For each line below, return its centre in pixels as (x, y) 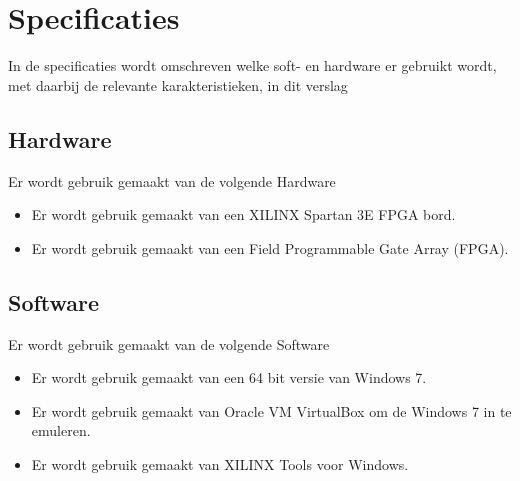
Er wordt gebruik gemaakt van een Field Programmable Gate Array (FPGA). (270, 247)
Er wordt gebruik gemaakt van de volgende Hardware (172, 180)
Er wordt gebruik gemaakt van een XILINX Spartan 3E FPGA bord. (243, 214)
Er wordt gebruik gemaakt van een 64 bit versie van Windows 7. (229, 377)
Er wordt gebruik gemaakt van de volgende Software (169, 343)
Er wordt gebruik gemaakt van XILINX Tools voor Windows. (220, 463)
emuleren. (61, 430)
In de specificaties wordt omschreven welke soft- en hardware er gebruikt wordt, (252, 65)
